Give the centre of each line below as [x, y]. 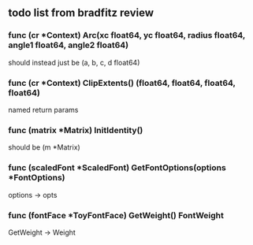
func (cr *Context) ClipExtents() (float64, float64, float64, [122, 83]
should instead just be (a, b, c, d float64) [74, 62]
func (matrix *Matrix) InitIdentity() [76, 130]
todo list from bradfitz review [81, 13]
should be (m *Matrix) [44, 147]
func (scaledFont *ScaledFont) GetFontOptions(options [117, 168]
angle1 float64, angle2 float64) [69, 45]
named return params [43, 110]
